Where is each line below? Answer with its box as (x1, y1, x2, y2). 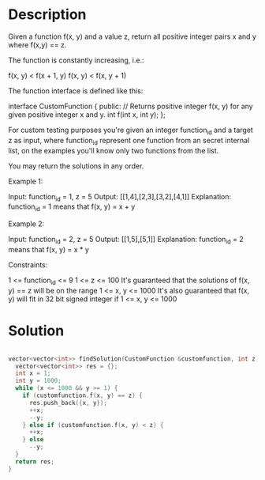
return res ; (15, 457, 55, 466)
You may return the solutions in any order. (8, 161, 144, 171)
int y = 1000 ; (15, 377, 62, 385)
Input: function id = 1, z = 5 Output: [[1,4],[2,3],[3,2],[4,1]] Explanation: (8, 191, 232, 203)
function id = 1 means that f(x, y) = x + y (8, 202, 136, 214)
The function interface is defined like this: (8, 85, 144, 96)
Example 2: (8, 219, 45, 229)
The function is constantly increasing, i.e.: (8, 55, 144, 65)
